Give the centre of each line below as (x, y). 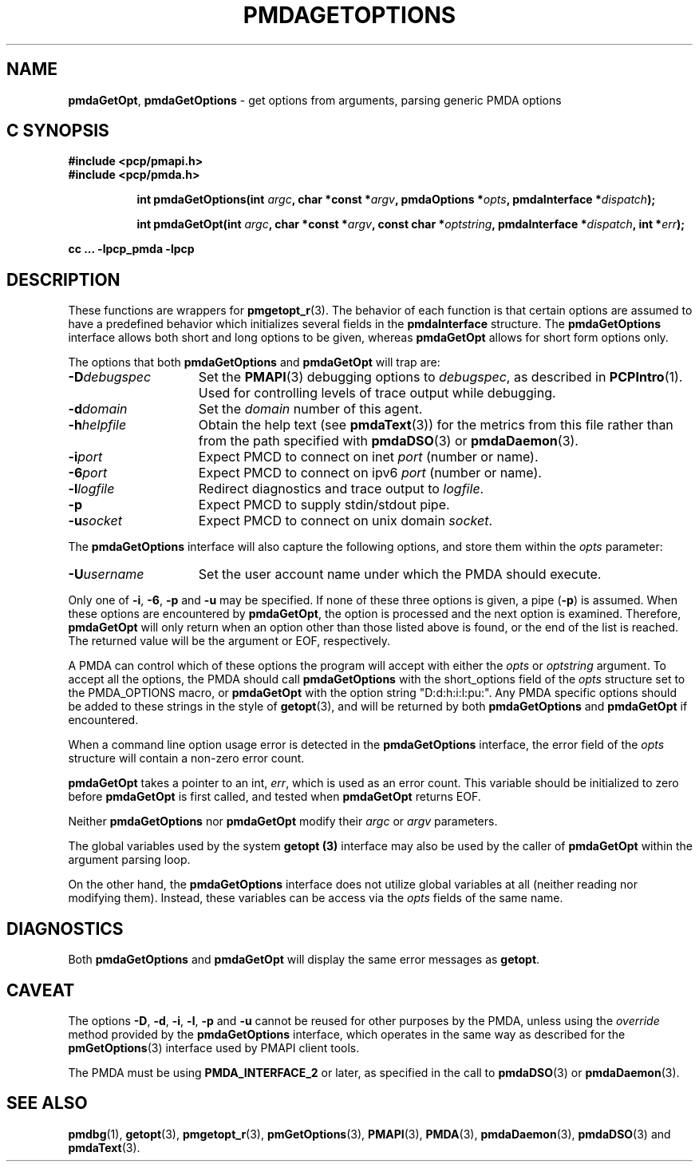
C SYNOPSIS (58, 131)
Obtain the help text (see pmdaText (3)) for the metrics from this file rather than (436, 425)
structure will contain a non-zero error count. (186, 758)
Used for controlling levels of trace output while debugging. (377, 393)
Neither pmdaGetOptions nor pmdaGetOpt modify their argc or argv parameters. (283, 822)
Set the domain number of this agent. (310, 409)
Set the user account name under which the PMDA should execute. (400, 574)
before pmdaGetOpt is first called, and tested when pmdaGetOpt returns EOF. (274, 797)
